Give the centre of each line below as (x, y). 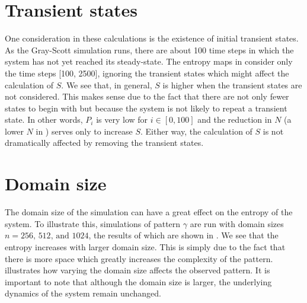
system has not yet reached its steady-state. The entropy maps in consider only (149, 61)
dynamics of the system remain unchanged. (83, 293)
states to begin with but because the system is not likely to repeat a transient (146, 108)
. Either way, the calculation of (196, 131)
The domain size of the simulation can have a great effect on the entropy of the (149, 212)
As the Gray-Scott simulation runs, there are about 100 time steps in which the (149, 50)
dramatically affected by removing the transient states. (104, 143)
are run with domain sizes (237, 223)
